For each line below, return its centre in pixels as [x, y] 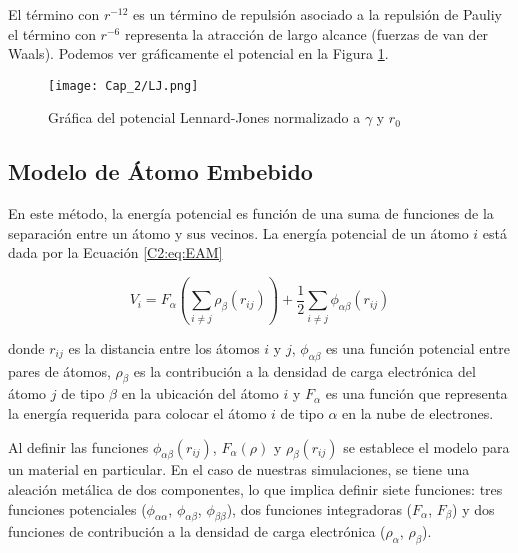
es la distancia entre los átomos [164, 347]
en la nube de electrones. [418, 412]
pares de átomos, [59, 370]
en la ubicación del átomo [200, 393]
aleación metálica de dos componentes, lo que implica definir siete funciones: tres [255, 488]
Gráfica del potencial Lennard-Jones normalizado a [204, 117]
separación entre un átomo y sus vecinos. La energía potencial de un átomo [238, 232]
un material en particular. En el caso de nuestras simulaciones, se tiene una [239, 469]
